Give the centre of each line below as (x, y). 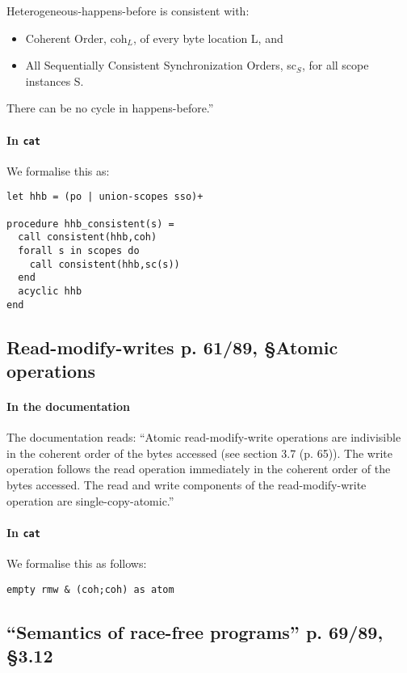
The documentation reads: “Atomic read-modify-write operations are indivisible (204, 437)
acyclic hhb (50, 292)
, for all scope (335, 65)
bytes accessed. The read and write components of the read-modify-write (187, 485)
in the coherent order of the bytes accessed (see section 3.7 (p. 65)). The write (200, 453)
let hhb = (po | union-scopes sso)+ (105, 197)
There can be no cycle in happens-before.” (110, 108)
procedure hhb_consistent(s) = (90, 224)
